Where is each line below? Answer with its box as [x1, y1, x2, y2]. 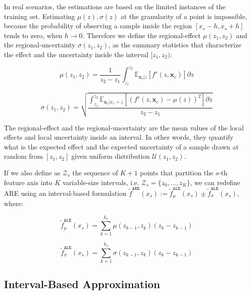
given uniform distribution [71, 151, 150, 161]
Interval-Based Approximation [4, 276, 160, 292]
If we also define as [4, 168, 60, 177]
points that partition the [140, 168, 213, 177]
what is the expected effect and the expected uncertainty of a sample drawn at [4, 141, 239, 151]
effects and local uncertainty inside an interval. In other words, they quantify [4, 132, 233, 142]
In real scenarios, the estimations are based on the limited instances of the [4, 1, 226, 11]
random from [4, 151, 43, 161]
